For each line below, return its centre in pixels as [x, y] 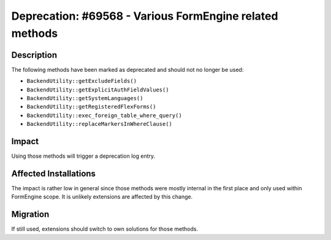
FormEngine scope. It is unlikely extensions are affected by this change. [102, 197]
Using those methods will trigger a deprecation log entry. [83, 156]
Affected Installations [54, 173]
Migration [30, 215]
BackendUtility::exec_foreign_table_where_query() [104, 115]
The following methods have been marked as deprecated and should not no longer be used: [127, 69]
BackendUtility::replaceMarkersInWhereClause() [100, 124]
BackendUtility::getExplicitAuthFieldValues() [98, 90]
